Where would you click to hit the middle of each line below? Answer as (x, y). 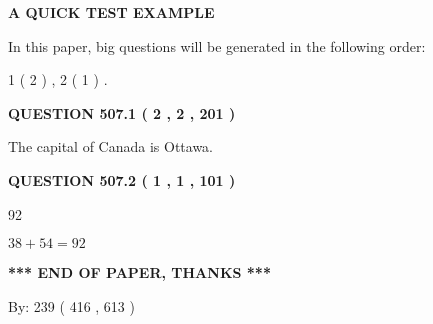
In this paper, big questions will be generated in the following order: (217, 45)
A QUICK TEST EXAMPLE (111, 12)
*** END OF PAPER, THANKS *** (139, 272)
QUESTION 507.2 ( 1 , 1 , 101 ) (122, 179)
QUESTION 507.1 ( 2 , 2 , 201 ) (122, 112)
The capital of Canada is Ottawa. (111, 146)
